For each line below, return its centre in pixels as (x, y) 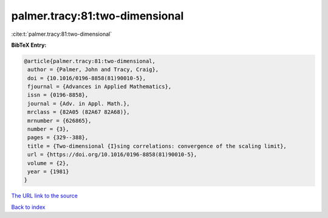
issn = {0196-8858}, (58, 95)
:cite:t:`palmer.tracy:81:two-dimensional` (62, 34)
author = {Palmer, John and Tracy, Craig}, (93, 70)
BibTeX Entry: (29, 45)
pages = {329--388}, (58, 138)
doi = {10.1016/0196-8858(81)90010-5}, (87, 78)
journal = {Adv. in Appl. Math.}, (79, 104)
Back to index (28, 207)
